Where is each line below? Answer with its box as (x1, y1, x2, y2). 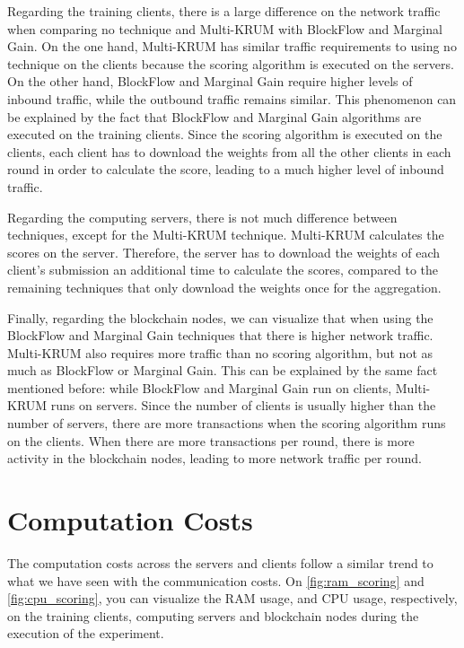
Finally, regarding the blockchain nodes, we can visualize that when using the (7, 308, 433, 327)
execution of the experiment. (7, 624, 164, 643)
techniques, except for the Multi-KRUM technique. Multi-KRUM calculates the (7, 225, 444, 244)
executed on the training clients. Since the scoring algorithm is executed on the (7, 125, 442, 144)
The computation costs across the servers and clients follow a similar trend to (7, 553, 433, 572)
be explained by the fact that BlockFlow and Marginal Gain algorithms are (7, 107, 422, 126)
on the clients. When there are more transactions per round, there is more (7, 431, 415, 450)
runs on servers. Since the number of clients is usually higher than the (50, 396, 436, 415)
